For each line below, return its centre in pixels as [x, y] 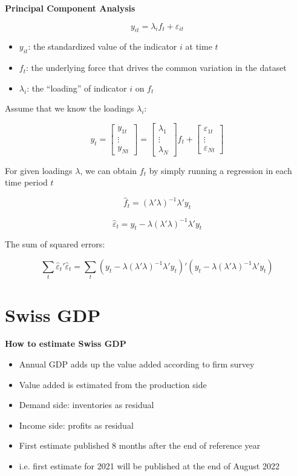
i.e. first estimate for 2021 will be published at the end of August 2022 [149, 466]
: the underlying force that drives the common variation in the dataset [156, 68]
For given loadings [39, 170]
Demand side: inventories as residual [86, 405]
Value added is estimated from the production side [113, 384]
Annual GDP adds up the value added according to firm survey [137, 364]
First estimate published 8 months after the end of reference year [140, 445]
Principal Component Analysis [70, 8]
